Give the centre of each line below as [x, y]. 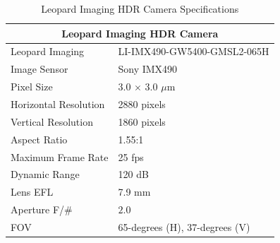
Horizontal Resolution [58, 103]
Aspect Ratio [39, 139]
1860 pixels [142, 121]
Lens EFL [32, 192]
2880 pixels [142, 103]
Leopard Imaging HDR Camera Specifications [140, 8]
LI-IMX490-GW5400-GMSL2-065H [194, 51]
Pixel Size [32, 87]
